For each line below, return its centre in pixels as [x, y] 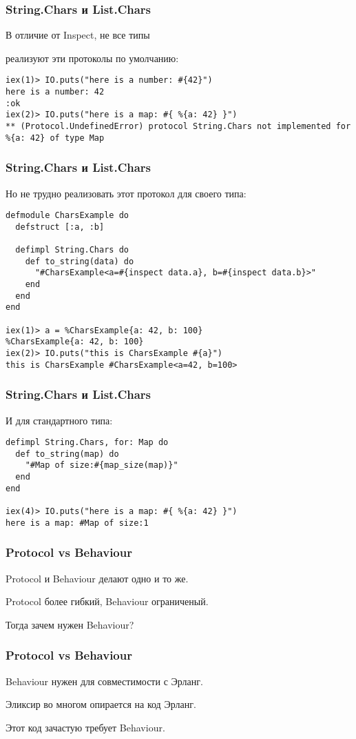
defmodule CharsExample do [67, 216]
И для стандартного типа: [59, 420]
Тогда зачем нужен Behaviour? [70, 624]
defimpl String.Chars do [72, 250]
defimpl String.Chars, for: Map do [87, 443]
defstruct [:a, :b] [60, 227]
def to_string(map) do [67, 454]
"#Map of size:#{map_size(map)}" [102, 465]
